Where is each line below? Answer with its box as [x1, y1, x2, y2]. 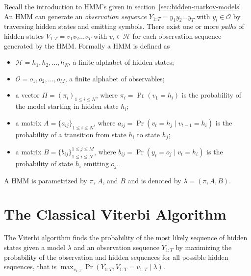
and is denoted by [127, 175, 181, 185]
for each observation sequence [132, 30, 222, 41]
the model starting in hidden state [15, 101, 119, 111]
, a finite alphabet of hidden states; [69, 57, 174, 67]
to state [137, 129, 160, 139]
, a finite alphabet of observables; [65, 73, 165, 83]
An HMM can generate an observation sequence [4, 11, 147, 21]
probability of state [15, 158, 73, 169]
